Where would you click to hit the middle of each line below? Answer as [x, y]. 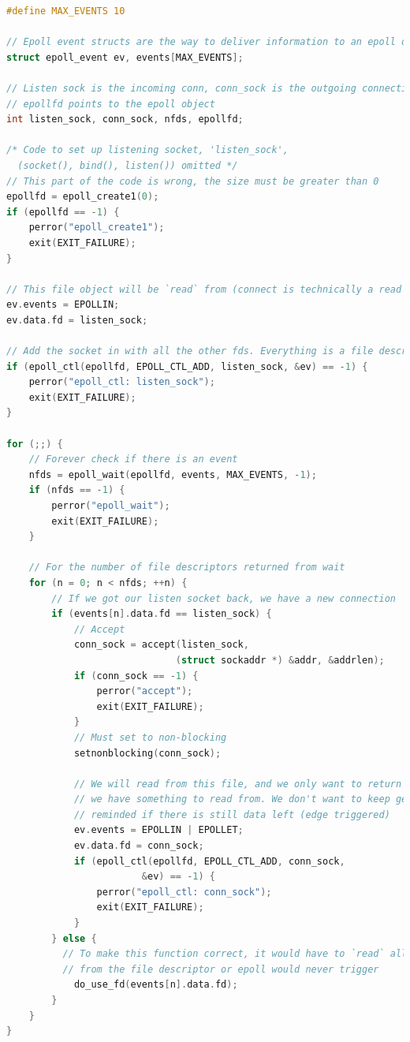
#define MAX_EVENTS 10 [66, 11]
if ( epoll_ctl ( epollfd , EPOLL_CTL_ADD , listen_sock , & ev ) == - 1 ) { [187, 366]
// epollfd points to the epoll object [111, 104]
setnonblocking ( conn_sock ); [147, 753]
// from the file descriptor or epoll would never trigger [221, 969]
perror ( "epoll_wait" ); [111, 506]
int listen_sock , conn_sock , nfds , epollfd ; [125, 120]
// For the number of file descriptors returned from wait [187, 568]
